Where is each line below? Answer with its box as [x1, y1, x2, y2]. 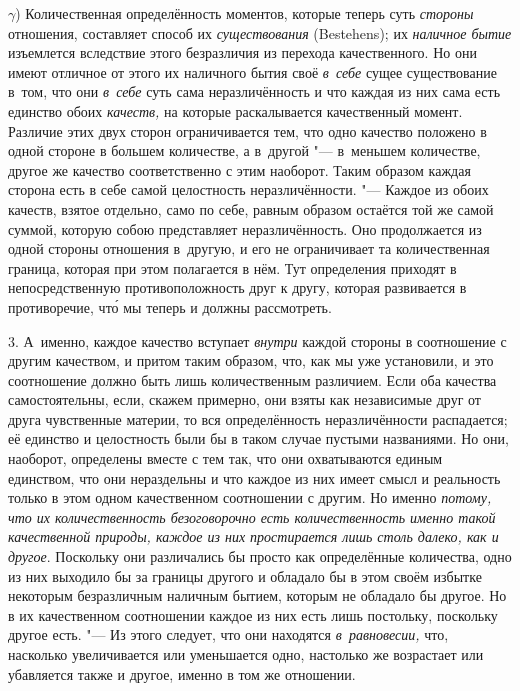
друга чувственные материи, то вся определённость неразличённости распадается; [8, 408, 508, 429]
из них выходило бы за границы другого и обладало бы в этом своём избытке [8, 565, 482, 586]
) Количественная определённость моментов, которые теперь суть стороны [15, 3, 474, 23]
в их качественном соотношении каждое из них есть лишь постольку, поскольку [8, 604, 498, 625]
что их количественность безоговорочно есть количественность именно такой [8, 506, 496, 527]
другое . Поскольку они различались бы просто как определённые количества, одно [8, 546, 512, 567]
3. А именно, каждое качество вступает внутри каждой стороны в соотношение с [8, 330, 507, 351]
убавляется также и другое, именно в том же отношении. [8, 663, 356, 684]
